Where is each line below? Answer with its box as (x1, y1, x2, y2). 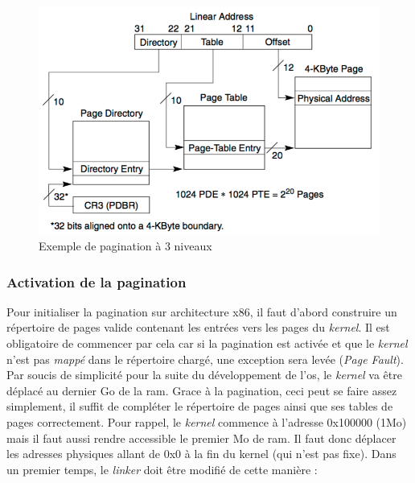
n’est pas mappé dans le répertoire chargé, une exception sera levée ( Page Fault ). (6, 350, 404, 367)
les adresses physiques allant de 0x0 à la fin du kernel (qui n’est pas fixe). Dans (6, 445, 397, 462)
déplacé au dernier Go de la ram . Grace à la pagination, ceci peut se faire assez (6, 382, 397, 398)
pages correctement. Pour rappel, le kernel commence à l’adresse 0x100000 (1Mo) (6, 413, 407, 430)
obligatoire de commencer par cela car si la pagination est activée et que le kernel (6, 335, 408, 352)
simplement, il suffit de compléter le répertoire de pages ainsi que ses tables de (6, 398, 393, 415)
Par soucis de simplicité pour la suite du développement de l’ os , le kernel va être (6, 366, 402, 383)
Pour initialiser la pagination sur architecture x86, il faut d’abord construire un (6, 303, 397, 320)
